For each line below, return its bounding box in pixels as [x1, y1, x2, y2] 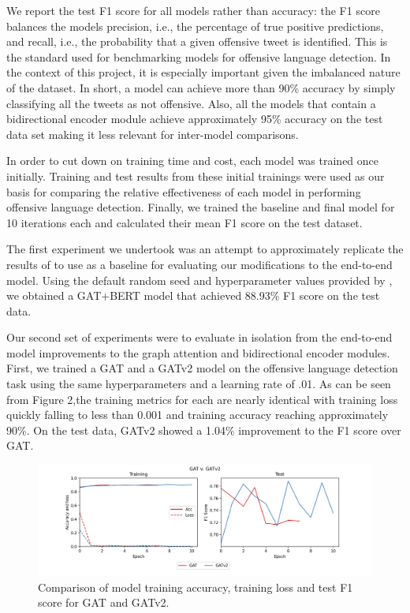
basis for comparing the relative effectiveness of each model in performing [6, 183, 361, 200]
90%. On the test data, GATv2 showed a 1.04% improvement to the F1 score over [6, 421, 401, 438]
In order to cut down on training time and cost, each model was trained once [6, 152, 379, 169]
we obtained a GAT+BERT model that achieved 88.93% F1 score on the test [6, 287, 380, 304]
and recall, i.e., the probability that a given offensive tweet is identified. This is [6, 33, 388, 50]
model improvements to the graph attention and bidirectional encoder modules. [6, 344, 390, 361]
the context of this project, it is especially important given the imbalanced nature [6, 64, 401, 80]
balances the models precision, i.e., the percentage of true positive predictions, [6, 17, 384, 34]
